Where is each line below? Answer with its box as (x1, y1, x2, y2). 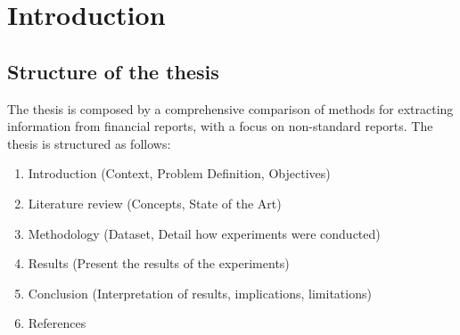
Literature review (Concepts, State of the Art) (28, 193, 282, 212)
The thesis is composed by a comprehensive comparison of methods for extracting (7, 99, 454, 118)
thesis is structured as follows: (7, 134, 171, 152)
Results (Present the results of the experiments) (28, 254, 290, 273)
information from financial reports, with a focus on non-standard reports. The (7, 117, 433, 135)
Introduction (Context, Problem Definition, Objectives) (28, 164, 331, 183)
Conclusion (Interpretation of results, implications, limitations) (28, 283, 372, 302)
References (28, 314, 86, 332)
